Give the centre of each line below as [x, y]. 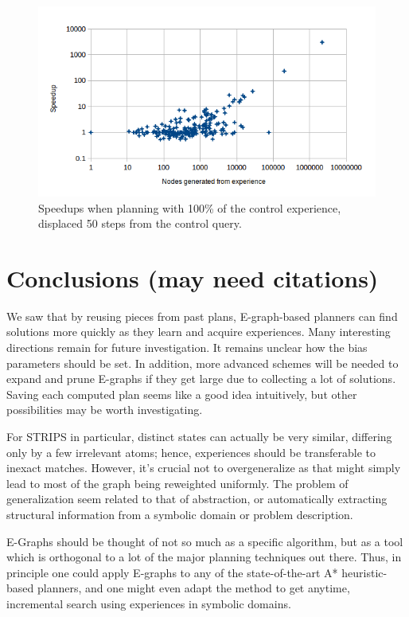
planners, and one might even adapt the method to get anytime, [193, 588]
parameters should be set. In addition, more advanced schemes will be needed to [203, 363]
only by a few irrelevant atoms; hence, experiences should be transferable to [191, 452]
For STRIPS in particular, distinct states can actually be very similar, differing [199, 437]
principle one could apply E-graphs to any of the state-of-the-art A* [172, 572]
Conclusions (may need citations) [193, 277]
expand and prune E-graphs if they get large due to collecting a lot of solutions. [201, 379]
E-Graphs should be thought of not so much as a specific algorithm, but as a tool [205, 541]
